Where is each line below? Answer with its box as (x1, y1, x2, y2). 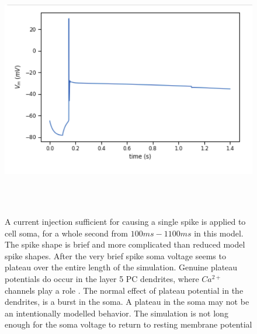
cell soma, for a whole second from (5, 227, 128, 239)
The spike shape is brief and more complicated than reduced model (5, 238, 245, 251)
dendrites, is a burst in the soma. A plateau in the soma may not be (5, 295, 249, 308)
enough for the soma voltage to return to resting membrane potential (5, 318, 252, 330)
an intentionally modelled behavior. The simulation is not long (5, 307, 228, 319)
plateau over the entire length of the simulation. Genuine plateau (5, 261, 238, 273)
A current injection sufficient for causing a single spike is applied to (5, 215, 246, 227)
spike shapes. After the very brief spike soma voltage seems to (5, 249, 226, 262)
